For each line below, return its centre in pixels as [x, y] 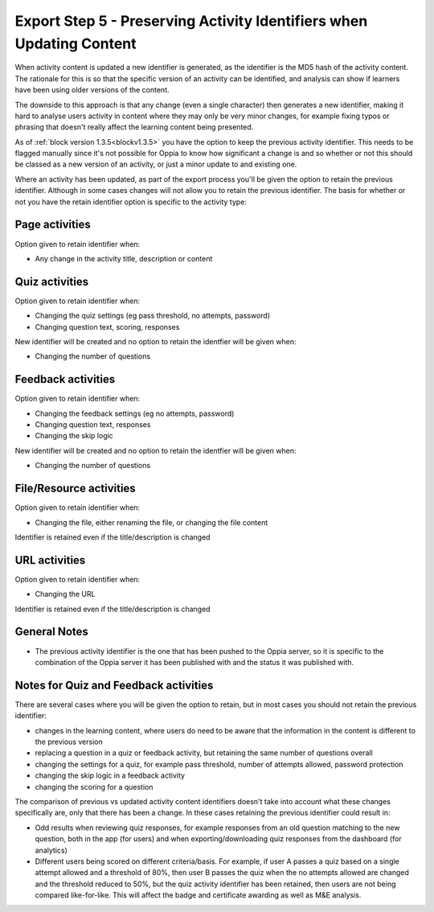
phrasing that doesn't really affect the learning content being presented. [134, 127]
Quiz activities [51, 281]
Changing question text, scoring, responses [107, 327]
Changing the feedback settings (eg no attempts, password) [135, 413]
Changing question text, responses [93, 425]
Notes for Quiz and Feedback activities [114, 685]
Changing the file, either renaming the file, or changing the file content [151, 522]
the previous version [69, 742]
